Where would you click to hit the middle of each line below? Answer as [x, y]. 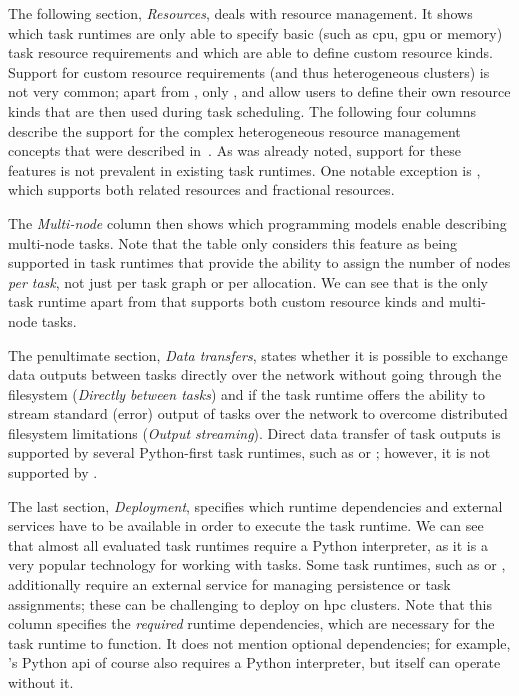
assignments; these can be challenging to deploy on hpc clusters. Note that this [250, 603]
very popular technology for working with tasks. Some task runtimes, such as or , [257, 564]
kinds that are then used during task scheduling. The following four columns [242, 110]
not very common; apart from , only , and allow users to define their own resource [259, 91]
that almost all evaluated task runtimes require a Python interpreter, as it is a [248, 544]
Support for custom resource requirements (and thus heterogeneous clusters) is [249, 71]
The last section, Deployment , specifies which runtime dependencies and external [255, 505]
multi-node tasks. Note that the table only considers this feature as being [232, 242]
